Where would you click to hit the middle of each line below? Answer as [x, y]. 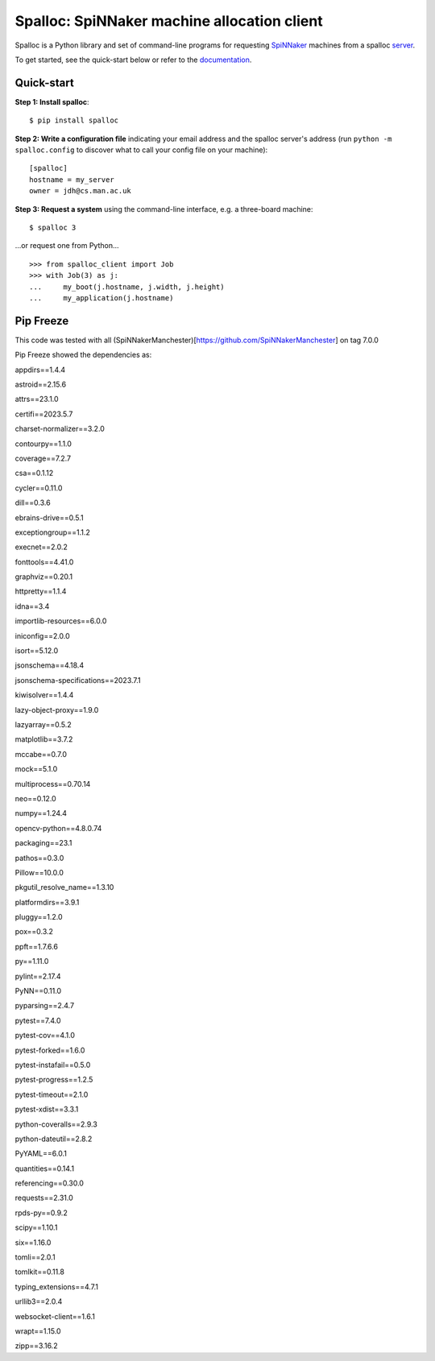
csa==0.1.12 [34, 473]
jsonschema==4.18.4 [50, 665]
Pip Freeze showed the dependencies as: [83, 355]
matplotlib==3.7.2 [44, 739]
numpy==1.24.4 [41, 813]
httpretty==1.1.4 [41, 591]
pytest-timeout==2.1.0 [52, 1094]
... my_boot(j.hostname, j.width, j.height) [127, 287]
